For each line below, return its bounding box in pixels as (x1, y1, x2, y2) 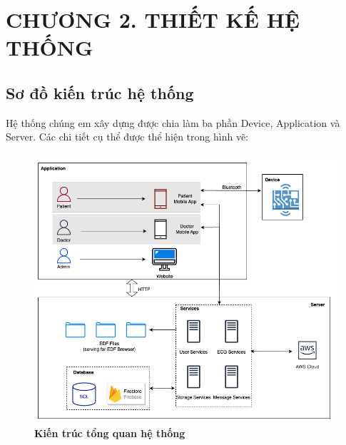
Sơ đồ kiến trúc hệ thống (6, 81, 194, 103)
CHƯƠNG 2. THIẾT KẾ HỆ (6, 5, 300, 34)
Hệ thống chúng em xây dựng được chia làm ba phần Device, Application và (6, 115, 340, 130)
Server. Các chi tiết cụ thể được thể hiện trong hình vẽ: (6, 129, 249, 144)
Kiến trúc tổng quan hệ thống (34, 426, 185, 441)
